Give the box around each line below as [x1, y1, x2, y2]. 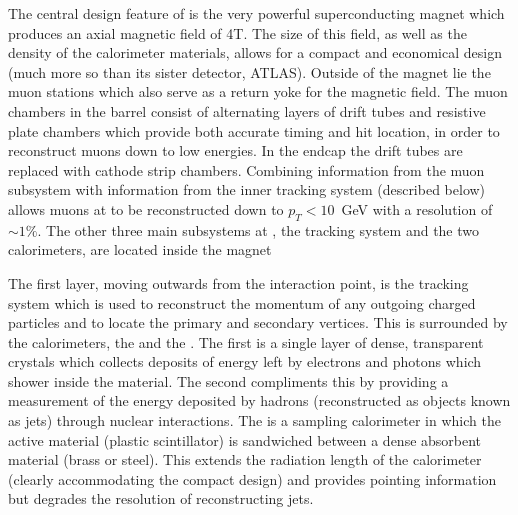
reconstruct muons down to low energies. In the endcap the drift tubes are [8, 140, 463, 161]
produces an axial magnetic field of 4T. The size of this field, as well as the [8, 22, 467, 43]
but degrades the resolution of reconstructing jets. [8, 488, 314, 509]
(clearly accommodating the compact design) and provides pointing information [8, 468, 497, 489]
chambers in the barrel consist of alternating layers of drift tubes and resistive [8, 100, 486, 121]
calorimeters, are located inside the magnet [8, 239, 272, 260]
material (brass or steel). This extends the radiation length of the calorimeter [8, 449, 482, 470]
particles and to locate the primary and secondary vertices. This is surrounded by [8, 312, 508, 333]
